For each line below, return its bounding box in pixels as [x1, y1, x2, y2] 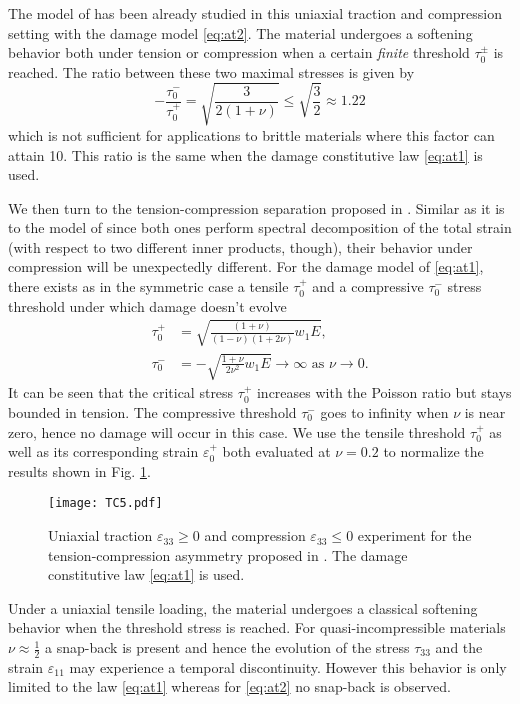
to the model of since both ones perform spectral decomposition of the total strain [8, 217, 512, 238]
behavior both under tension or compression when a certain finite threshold [8, 42, 470, 63]
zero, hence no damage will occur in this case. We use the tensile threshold [8, 421, 466, 442]
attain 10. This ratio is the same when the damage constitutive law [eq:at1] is [8, 144, 483, 165]
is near [464, 402, 506, 423]
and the [435, 637, 483, 658]
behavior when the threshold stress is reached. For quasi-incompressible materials [8, 617, 506, 638]
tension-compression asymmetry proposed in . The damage [48, 544, 408, 565]
